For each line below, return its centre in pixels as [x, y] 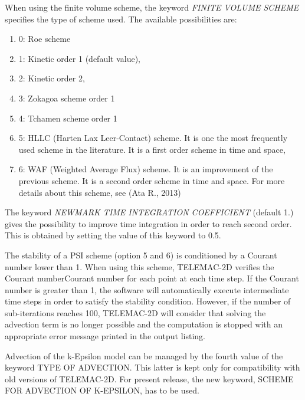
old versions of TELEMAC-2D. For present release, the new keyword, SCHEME [149, 378]
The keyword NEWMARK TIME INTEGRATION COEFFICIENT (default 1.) [149, 212]
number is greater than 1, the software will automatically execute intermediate [147, 289]
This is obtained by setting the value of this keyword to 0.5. [113, 235]
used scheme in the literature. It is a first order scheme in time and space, [152, 149]
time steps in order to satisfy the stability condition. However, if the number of [148, 301]
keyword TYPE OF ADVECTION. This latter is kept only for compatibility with [152, 367]
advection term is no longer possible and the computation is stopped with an [144, 324]
